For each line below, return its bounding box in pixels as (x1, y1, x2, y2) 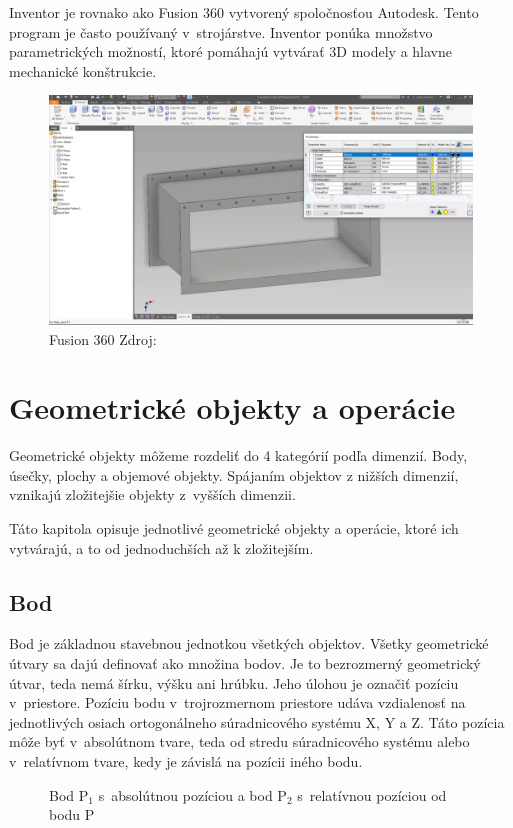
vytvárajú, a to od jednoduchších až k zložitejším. (9, 537, 314, 558)
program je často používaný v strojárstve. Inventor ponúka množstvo (9, 21, 433, 42)
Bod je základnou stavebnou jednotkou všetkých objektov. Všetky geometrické (9, 633, 489, 654)
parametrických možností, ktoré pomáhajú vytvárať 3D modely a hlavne (9, 41, 453, 62)
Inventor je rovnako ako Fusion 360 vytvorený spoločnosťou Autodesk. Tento (9, 2, 479, 22)
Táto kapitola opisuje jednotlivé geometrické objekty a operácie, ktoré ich (9, 518, 459, 539)
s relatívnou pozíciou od (297, 784, 447, 805)
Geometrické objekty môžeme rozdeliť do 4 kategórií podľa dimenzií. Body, (9, 445, 468, 466)
